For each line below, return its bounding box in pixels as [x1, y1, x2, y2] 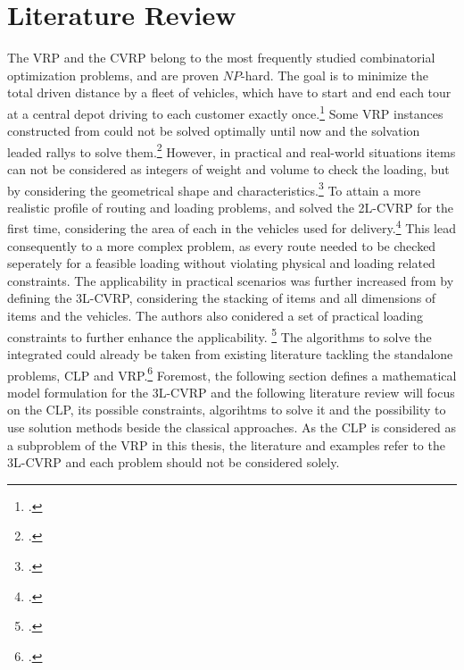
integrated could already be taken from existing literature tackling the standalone [7, 344, 453, 363]
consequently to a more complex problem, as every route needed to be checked [7, 236, 436, 255]
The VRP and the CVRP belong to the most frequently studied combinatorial [7, 48, 435, 67]
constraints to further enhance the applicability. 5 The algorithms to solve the [7, 324, 432, 346]
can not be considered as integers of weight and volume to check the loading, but [7, 160, 450, 178]
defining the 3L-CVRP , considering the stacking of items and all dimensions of [7, 289, 436, 307]
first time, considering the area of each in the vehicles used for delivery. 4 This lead [7, 216, 457, 238]
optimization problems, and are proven [7, 65, 220, 84]
